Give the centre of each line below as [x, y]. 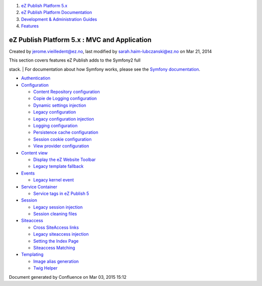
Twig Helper [45, 268]
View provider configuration [61, 146]
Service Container [39, 187]
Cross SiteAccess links [56, 227]
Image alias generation [56, 261]
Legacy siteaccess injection [61, 234]
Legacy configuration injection [64, 119]
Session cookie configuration [62, 139]
